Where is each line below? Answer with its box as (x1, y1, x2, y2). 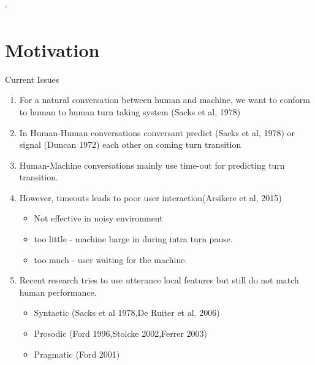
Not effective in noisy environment (34, 212, 163, 225)
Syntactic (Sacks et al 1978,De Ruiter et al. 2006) (34, 306, 220, 319)
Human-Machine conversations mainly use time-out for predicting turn (19, 158, 285, 171)
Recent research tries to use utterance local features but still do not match (19, 274, 299, 286)
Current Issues (5, 72, 59, 85)
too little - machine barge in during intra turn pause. (34, 232, 233, 245)
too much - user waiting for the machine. (34, 253, 188, 266)
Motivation (5, 37, 100, 62)
